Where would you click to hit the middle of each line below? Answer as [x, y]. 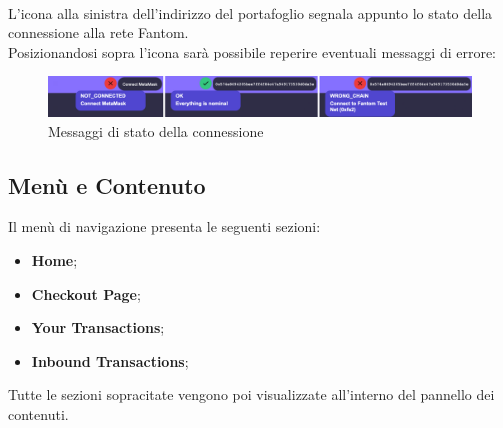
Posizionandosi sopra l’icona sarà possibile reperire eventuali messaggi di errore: [252, 51]
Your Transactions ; [98, 327]
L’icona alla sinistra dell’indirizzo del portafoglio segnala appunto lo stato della [250, 12]
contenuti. [38, 413]
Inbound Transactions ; [110, 360]
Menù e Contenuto [107, 184]
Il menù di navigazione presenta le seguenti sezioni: [164, 226]
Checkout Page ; [86, 293]
